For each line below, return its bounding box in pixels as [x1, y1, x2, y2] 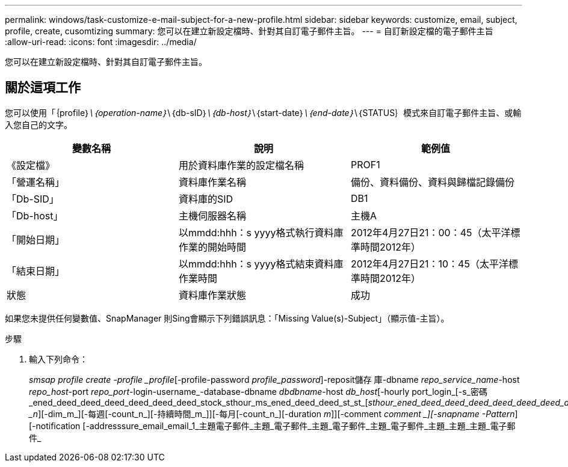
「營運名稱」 [7, 176, 65, 188]
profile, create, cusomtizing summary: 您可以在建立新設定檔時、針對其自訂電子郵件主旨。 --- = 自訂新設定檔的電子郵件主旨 [5, 26, 493, 36]
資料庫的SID [178, 192, 233, 205]
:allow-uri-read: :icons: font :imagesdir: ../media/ [5, 37, 197, 47]
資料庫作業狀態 [178, 288, 246, 301]
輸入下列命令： [29, 353, 88, 364]
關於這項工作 [5, 80, 81, 96]
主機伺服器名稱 [178, 209, 246, 222]
